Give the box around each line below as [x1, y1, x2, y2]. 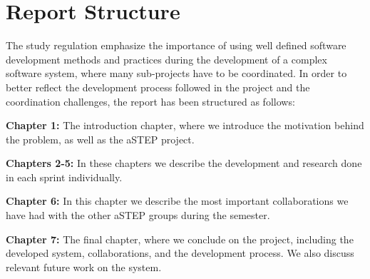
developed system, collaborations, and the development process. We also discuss [6, 245, 354, 260]
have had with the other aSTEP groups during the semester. [6, 208, 270, 223]
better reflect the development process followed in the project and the [6, 79, 310, 94]
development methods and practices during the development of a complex [6, 51, 327, 66]
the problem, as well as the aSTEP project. [6, 131, 195, 146]
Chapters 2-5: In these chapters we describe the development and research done [6, 156, 362, 171]
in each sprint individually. [6, 169, 123, 184]
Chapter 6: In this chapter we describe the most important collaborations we [6, 193, 349, 208]
